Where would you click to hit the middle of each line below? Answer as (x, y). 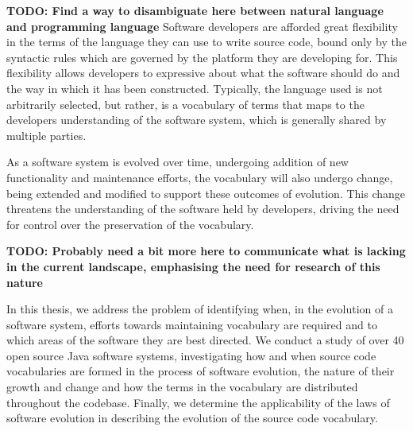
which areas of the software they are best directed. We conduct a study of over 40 (205, 340)
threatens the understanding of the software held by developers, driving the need (203, 209)
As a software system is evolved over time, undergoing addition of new (178, 162)
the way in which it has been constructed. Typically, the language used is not (195, 88)
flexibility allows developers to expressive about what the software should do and (203, 73)
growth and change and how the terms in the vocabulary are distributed (182, 387)
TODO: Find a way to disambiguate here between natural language (195, 10)
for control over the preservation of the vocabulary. (130, 224)
